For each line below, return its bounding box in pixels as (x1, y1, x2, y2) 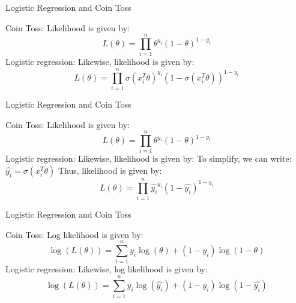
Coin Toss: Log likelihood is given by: (5, 228, 143, 240)
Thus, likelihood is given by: (58, 164, 162, 176)
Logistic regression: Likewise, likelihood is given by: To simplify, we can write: (5, 152, 292, 165)
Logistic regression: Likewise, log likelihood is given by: (5, 263, 208, 275)
